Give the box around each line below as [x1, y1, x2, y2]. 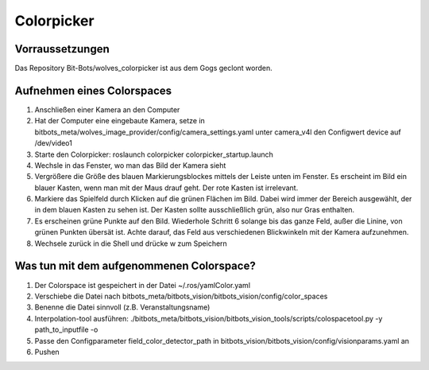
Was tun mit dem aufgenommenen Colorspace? [14, 259, 256, 273]
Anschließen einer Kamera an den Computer [34, 104, 180, 115]
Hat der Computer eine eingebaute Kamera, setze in [34, 116, 206, 126]
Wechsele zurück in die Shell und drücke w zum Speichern [34, 239, 228, 248]
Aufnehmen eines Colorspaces [14, 84, 172, 97]
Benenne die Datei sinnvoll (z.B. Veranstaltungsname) [34, 302, 211, 312]
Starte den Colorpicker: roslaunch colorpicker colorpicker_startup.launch [34, 150, 274, 159]
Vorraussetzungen [14, 42, 110, 56]
